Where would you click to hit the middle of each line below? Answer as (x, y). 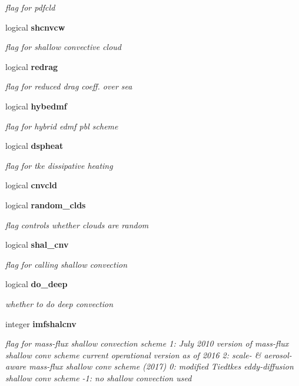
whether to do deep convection (59, 303)
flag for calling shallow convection (67, 264)
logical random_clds (46, 204)
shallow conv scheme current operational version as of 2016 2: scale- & (133, 355)
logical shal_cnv (37, 244)
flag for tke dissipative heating (59, 165)
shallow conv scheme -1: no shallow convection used (99, 377)
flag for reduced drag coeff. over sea (69, 86)
